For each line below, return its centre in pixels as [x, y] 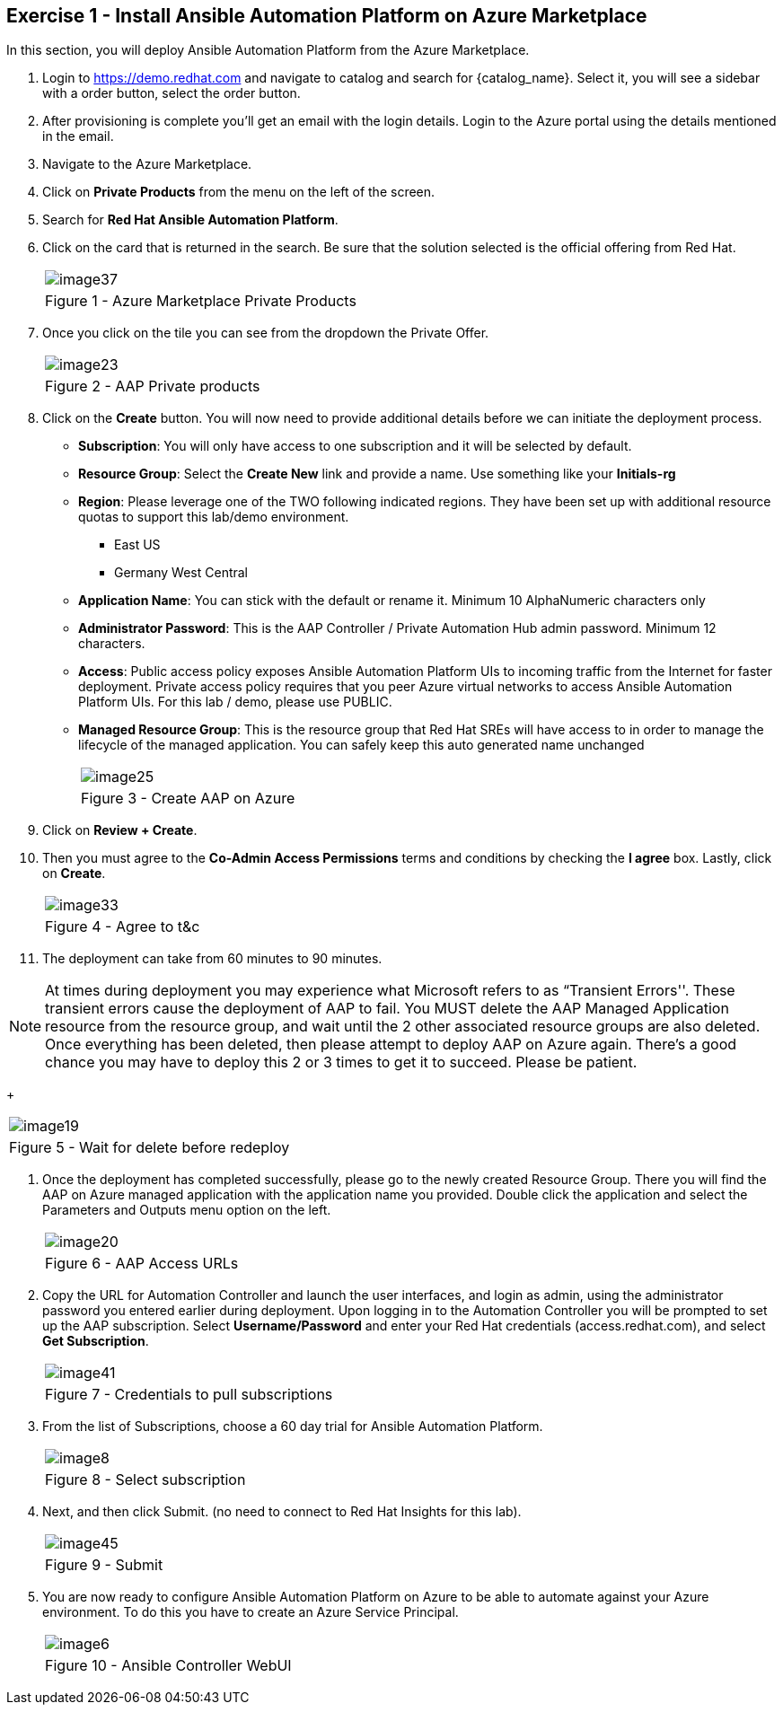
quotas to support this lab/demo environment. [214, 517]
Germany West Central [181, 573]
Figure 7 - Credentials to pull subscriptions [189, 1395]
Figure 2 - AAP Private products [153, 386]
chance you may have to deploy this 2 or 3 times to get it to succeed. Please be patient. [341, 1062]
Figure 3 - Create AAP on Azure [188, 799]
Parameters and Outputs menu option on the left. [187, 1210]
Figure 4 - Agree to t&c [123, 927]
